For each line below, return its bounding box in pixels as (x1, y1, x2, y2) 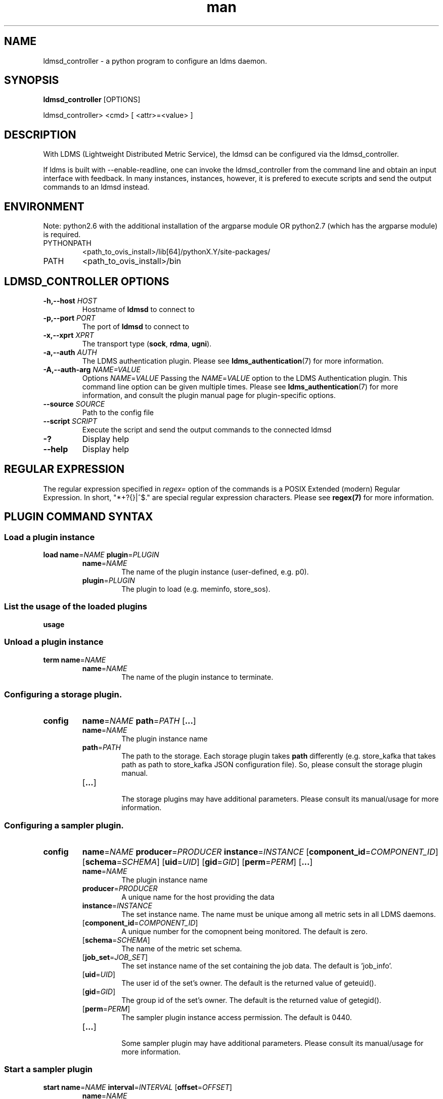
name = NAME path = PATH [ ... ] (82, 716, 196, 726)
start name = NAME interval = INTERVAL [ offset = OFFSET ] (43, 1082, 232, 1091)
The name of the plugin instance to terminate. (121, 672, 274, 681)
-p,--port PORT (43, 313, 96, 322)
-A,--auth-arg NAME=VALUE (43, 365, 141, 374)
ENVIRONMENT (4, 200, 84, 213)
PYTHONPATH (43, 239, 92, 248)
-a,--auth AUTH (43, 347, 97, 357)
